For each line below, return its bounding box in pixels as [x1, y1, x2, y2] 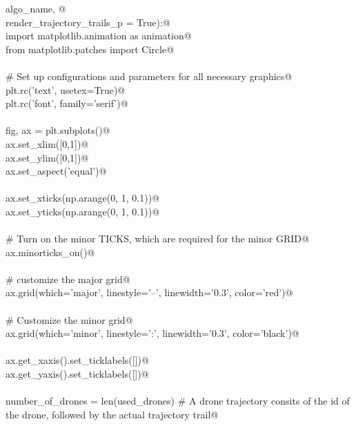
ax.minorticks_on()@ [6, 244, 95, 259]
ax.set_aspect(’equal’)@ [6, 164, 107, 178]
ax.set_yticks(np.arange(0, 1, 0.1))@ [6, 204, 160, 218]
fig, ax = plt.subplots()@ [6, 123, 110, 137]
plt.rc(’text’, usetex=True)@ [6, 82, 126, 97]
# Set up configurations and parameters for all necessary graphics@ [6, 68, 293, 83]
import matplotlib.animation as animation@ [6, 28, 192, 43]
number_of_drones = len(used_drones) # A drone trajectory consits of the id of [6, 394, 350, 408]
